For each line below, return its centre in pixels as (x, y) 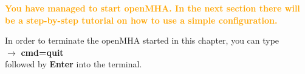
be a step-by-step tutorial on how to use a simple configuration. (141, 20)
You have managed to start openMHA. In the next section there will (152, 8)
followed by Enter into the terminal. (74, 64)
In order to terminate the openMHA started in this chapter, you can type (142, 40)
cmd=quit (42, 52)
